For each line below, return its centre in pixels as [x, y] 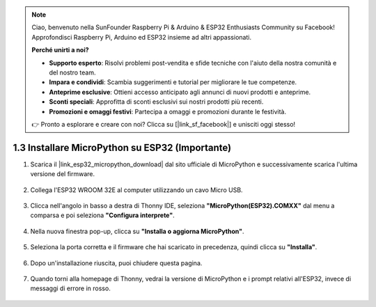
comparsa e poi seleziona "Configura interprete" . [102, 215]
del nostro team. [72, 72]
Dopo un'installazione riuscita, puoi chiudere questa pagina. [116, 263]
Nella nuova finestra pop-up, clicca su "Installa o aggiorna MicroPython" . [137, 231]
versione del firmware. [63, 174]
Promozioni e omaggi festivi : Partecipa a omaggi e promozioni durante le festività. [168, 111]
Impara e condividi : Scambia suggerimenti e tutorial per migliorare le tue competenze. [173, 82]
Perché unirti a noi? [61, 50]
